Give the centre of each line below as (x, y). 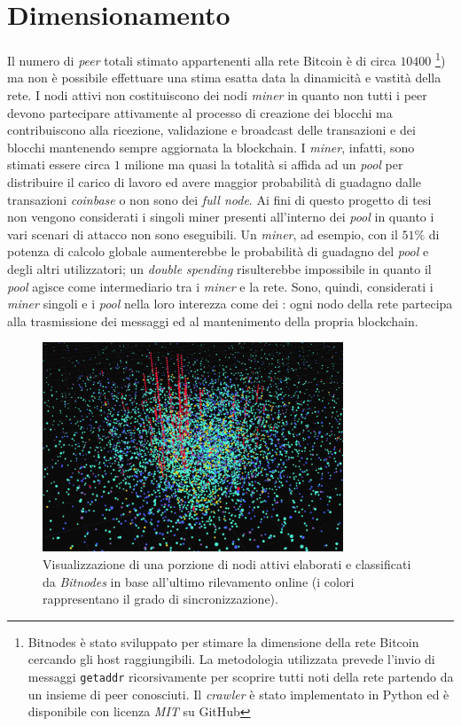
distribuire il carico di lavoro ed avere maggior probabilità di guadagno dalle (215, 181)
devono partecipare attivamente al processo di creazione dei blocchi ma (200, 112)
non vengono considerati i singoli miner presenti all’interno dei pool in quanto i (221, 217)
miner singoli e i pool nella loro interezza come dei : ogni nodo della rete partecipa (230, 304)
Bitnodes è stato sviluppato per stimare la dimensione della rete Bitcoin (223, 641)
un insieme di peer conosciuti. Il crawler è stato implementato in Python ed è (238, 694)
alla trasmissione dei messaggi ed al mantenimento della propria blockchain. (213, 320)
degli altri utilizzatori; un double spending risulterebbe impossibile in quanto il (219, 268)
